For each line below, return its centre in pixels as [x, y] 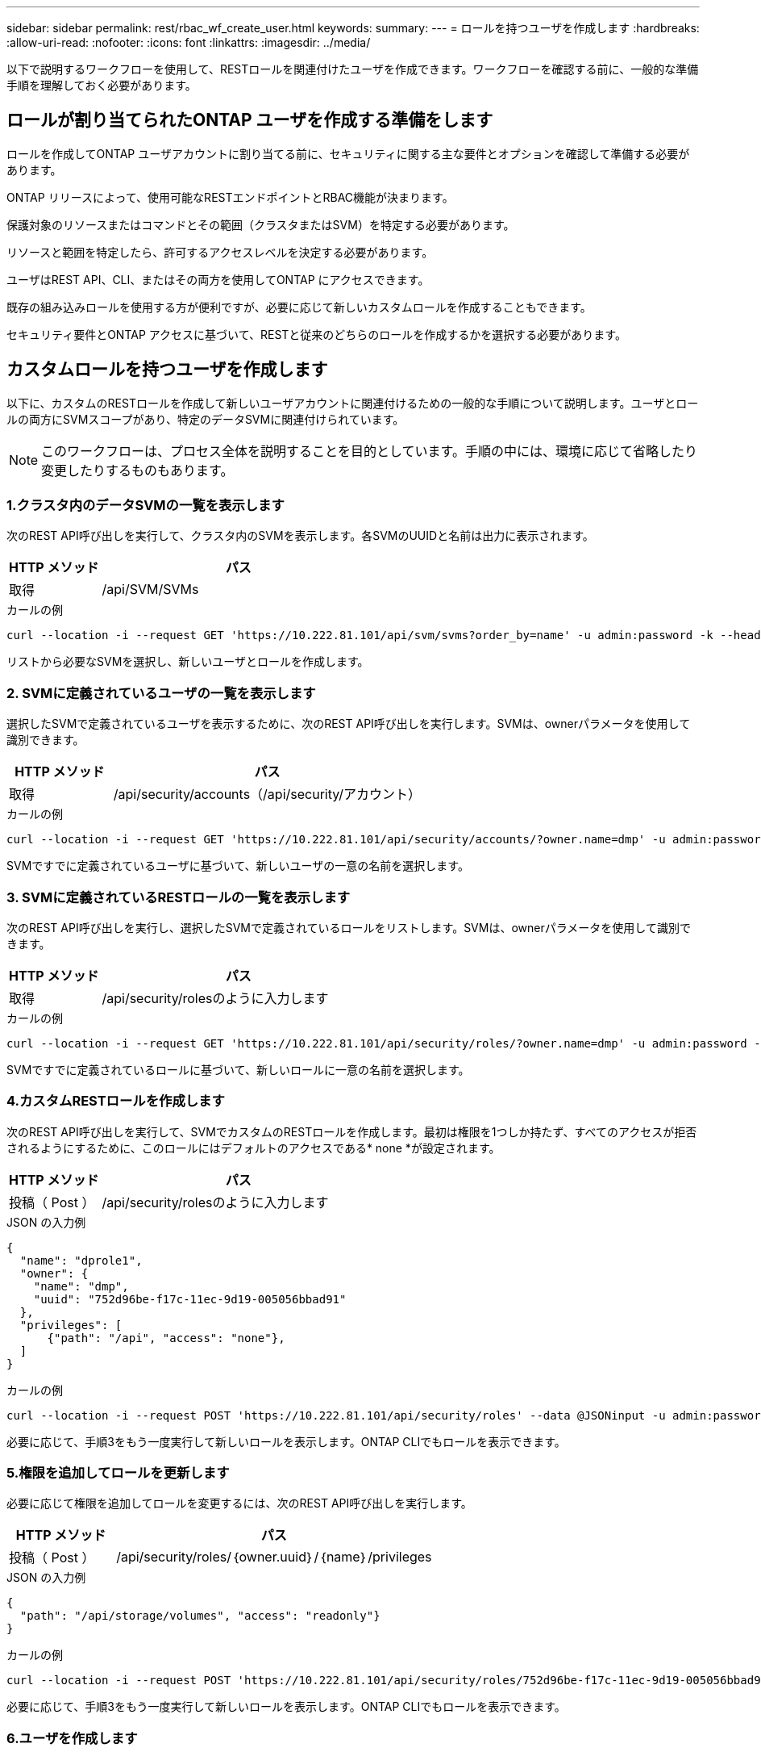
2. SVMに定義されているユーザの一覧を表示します [161, 693]
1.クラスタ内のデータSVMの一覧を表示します [146, 506]
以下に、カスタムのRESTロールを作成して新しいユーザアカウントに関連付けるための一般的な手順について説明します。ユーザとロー [353, 403]
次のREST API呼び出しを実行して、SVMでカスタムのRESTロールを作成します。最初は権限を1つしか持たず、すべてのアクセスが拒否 [352, 1131]
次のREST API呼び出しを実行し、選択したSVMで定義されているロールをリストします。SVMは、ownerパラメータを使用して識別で [349, 927]
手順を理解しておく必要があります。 [102, 85]
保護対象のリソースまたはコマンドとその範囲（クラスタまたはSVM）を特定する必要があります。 [261, 224]
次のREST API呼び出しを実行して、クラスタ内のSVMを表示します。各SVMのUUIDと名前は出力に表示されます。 [300, 536]
